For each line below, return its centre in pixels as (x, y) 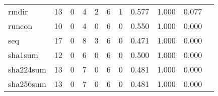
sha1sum (23, 55)
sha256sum (27, 84)
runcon (20, 26)
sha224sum (27, 69)
